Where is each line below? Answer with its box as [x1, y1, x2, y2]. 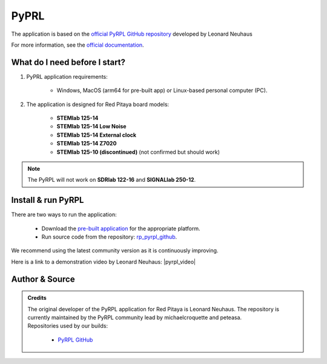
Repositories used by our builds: [27, 322, 108, 329]
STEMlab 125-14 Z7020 [56, 140, 117, 147]
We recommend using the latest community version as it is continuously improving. [11, 247, 219, 254]
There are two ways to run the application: [11, 211, 117, 218]
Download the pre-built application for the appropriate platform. [41, 225, 200, 232]
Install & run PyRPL [11, 195, 84, 205]
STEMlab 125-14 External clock [56, 131, 136, 139]
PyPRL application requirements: [26, 73, 108, 80]
